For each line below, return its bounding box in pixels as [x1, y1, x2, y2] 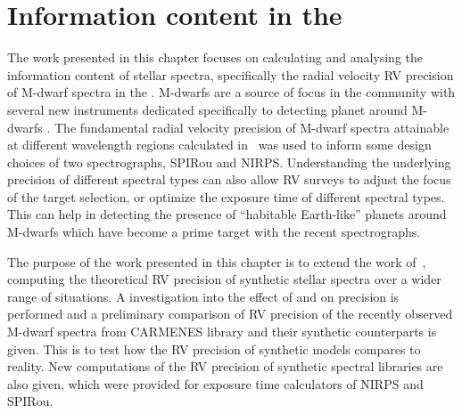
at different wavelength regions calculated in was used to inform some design [7, 135, 432, 154]
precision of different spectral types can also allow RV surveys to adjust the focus [7, 170, 451, 189]
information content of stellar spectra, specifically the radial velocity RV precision [7, 65, 454, 84]
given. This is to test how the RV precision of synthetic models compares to [7, 339, 421, 358]
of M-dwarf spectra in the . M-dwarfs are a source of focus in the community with [7, 83, 456, 101]
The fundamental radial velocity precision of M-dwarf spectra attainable [54, 117, 450, 136]
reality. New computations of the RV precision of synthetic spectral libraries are [7, 357, 443, 376]
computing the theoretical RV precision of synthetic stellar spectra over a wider [7, 270, 441, 288]
